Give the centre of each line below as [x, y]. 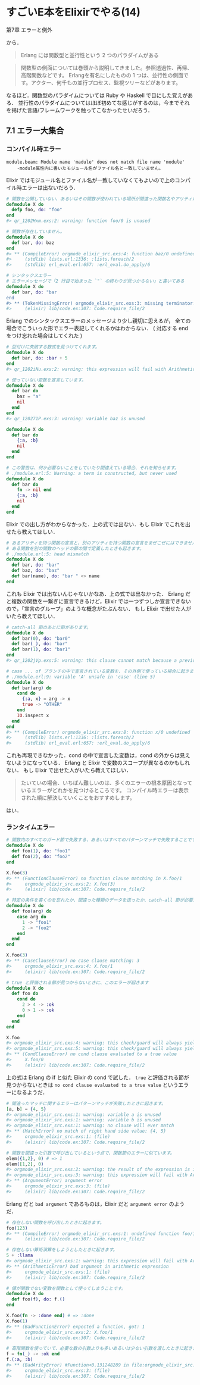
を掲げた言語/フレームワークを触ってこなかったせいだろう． [79, 110]
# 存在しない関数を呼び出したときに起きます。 [55, 1223]
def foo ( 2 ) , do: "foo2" [41, 857]
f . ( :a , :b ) [20, 1360]
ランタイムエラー [31, 827]
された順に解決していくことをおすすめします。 [78, 798]
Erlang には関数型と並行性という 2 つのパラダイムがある [90, 55]
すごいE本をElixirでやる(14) [74, 12]
